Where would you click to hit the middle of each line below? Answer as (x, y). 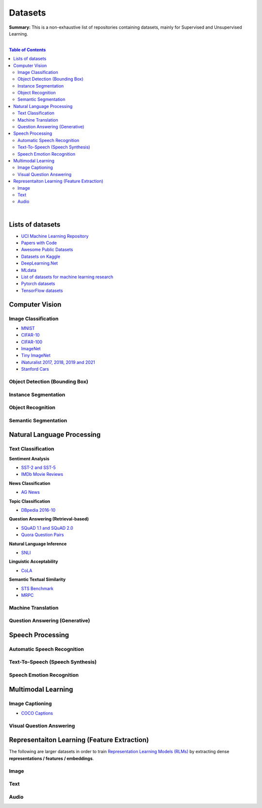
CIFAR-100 (32, 342)
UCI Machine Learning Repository (55, 236)
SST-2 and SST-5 (38, 467)
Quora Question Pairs (42, 535)
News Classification (30, 483)
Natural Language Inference (38, 544)
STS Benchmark (37, 588)
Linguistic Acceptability (33, 561)
